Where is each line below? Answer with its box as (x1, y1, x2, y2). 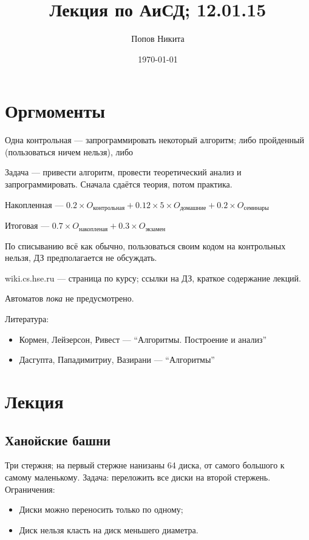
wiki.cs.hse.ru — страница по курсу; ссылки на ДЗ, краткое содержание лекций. (5, 271, 301, 284)
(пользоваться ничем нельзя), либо (5, 145, 134, 158)
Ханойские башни (5, 430, 111, 449)
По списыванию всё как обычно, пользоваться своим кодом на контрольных (5, 239, 286, 252)
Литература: (5, 312, 49, 325)
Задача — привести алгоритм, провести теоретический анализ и (5, 166, 242, 178)
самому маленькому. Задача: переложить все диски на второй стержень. (5, 471, 271, 483)
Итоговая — (5, 219, 50, 232)
